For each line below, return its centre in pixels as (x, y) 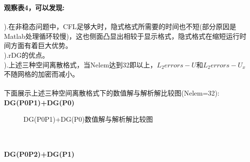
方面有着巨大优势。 (41, 45)
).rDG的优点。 (27, 55)
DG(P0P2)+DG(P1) (39, 154)
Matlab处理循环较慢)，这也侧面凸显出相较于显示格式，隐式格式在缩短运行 (122, 36)
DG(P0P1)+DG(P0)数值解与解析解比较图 (88, 119)
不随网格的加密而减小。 (41, 74)
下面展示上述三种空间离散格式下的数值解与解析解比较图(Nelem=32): (112, 93)
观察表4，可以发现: (34, 7)
